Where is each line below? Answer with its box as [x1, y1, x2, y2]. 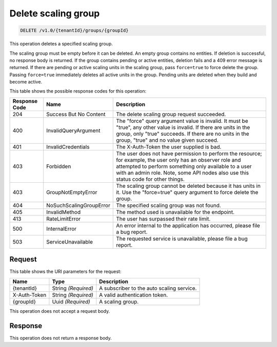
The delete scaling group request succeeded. [116, 111, 226, 118]
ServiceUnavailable [46, 238, 93, 245]
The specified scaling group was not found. [116, 202, 222, 209]
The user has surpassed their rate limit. [116, 215, 211, 222]
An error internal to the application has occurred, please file [116, 222, 260, 229]
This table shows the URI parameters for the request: [9, 269, 122, 275]
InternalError [46, 225, 77, 232]
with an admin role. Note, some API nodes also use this [116, 169, 249, 176]
